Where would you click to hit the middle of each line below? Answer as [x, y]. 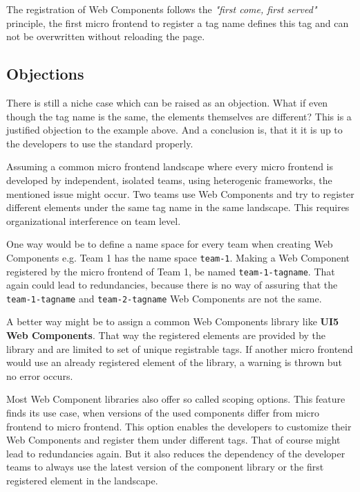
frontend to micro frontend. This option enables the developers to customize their [179, 426]
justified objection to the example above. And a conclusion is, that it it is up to [174, 130]
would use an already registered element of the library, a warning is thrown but [174, 362]
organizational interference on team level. [94, 220]
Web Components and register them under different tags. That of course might [173, 440]
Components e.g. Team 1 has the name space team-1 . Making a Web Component [178, 257]
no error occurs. [40, 375]
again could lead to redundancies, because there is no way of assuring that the [172, 285]
